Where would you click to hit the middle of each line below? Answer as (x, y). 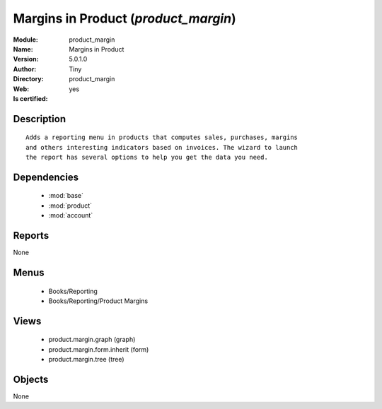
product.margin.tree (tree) (86, 360)
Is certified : (30, 98)
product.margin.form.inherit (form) (99, 349)
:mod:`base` (66, 196)
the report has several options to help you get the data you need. (147, 158)
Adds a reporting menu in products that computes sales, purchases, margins (162, 137)
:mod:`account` (71, 215)
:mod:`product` (70, 206)
